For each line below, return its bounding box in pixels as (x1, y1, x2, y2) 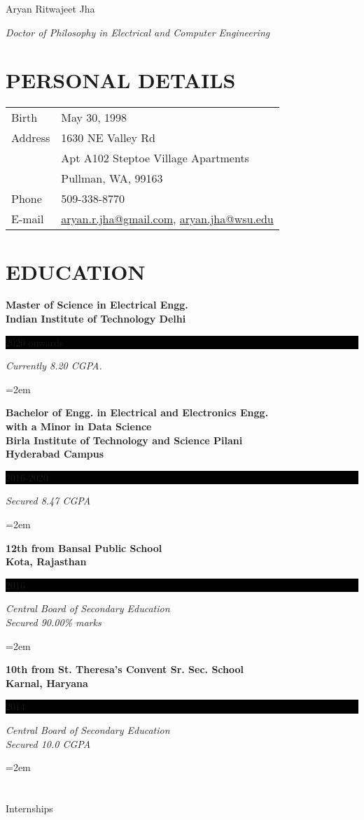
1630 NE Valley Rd (61, 129, 156, 146)
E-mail (11, 211, 44, 227)
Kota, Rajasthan (6, 554, 87, 569)
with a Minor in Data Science (6, 419, 152, 433)
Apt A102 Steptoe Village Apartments (61, 150, 249, 167)
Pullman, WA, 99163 (61, 170, 163, 187)
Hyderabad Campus (6, 446, 104, 461)
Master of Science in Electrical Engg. (6, 297, 188, 312)
